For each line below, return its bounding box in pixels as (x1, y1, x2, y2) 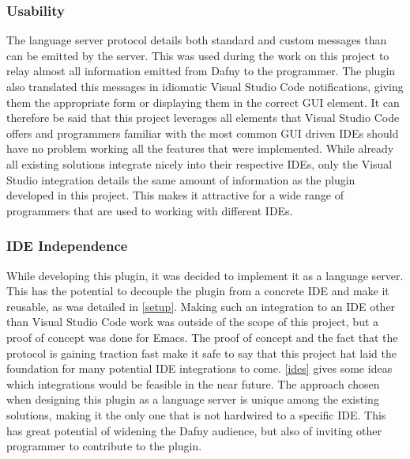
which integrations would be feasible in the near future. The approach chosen (6, 375, 380, 392)
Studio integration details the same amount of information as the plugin (6, 171, 355, 188)
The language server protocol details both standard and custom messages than (6, 32, 387, 48)
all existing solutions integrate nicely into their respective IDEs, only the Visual (6, 155, 393, 172)
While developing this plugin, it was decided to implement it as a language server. (6, 267, 404, 283)
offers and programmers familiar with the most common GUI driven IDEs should (6, 124, 399, 141)
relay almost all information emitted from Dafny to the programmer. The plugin (6, 63, 396, 79)
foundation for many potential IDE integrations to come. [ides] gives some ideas (6, 360, 393, 377)
